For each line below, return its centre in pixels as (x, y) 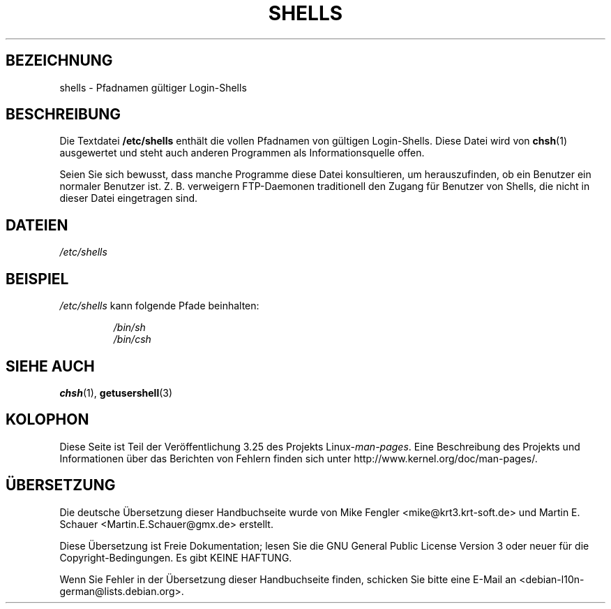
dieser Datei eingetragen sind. (129, 198)
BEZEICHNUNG (59, 61)
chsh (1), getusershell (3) (116, 392)
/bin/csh (132, 339)
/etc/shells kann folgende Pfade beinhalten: (159, 306)
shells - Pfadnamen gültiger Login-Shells (153, 87)
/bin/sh (129, 328)
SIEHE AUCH (50, 366)
